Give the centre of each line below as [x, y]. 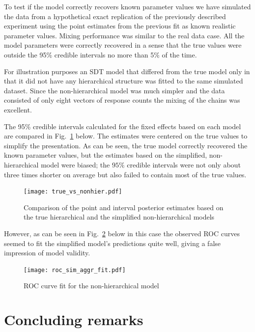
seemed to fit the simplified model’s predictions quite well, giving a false [113, 243]
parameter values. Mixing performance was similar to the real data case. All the [124, 35]
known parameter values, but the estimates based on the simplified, [106, 155]
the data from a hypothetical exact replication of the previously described [115, 16]
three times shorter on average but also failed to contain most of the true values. [125, 174]
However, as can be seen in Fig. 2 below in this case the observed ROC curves [122, 233]
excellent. [18, 109]
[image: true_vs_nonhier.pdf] [73, 192]
